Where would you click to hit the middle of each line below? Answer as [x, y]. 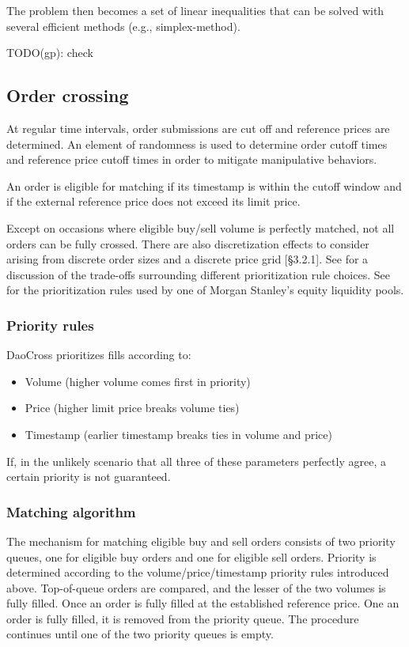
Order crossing [68, 95]
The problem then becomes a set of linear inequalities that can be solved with [195, 10]
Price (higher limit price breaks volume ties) [132, 408]
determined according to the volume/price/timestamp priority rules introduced [198, 572]
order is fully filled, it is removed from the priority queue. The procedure [183, 618]
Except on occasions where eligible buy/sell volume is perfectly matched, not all [201, 227]
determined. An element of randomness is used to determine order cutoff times [197, 144]
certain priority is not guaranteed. [89, 477]
